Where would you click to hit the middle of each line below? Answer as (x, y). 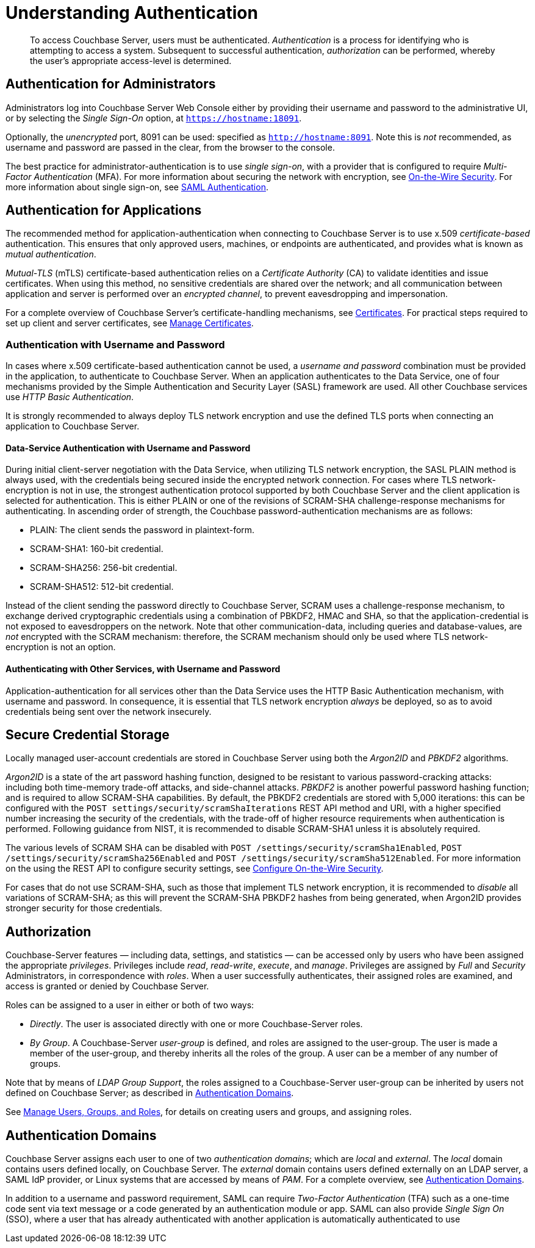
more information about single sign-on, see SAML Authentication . (137, 187)
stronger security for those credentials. (84, 908)
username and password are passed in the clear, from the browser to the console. (170, 147)
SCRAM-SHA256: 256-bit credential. (104, 568)
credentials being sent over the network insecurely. (109, 711)
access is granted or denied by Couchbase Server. (107, 986)
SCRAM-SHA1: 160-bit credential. (97, 549)
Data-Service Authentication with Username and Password (128, 448)
